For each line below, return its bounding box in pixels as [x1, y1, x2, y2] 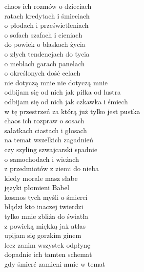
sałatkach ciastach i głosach [4, 125, 87, 135]
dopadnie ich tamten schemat [4, 249, 92, 259]
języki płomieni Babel [4, 182, 69, 193]
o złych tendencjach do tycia [4, 48, 90, 58]
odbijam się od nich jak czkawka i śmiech [4, 96, 128, 106]
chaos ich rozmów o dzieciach [4, 1, 92, 11]
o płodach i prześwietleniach [4, 20, 89, 30]
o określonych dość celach [4, 68, 81, 78]
